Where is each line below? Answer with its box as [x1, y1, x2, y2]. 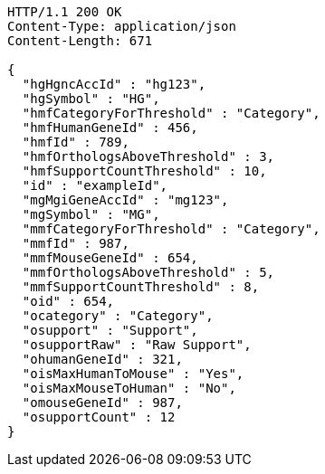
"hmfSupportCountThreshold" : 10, [22, 164, 267, 178]
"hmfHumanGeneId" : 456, [22, 120, 198, 135]
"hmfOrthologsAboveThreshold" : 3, [22, 149, 275, 164]
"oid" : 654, [22, 294, 115, 308]
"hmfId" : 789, [22, 135, 129, 149]
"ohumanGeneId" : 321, [22, 352, 183, 366]
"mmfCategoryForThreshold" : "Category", [22, 222, 320, 236]
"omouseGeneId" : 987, [22, 395, 183, 410]
